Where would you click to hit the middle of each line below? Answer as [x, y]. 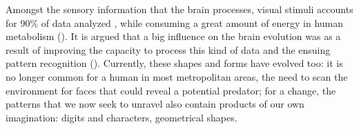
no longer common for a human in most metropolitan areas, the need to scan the [177, 76]
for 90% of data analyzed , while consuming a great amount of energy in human [175, 22]
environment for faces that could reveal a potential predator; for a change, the [171, 90]
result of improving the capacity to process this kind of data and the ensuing [168, 49]
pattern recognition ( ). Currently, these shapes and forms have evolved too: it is [174, 63]
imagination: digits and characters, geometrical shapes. [122, 117]
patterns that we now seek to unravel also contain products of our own [155, 104]
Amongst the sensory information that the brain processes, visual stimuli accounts [179, 9]
